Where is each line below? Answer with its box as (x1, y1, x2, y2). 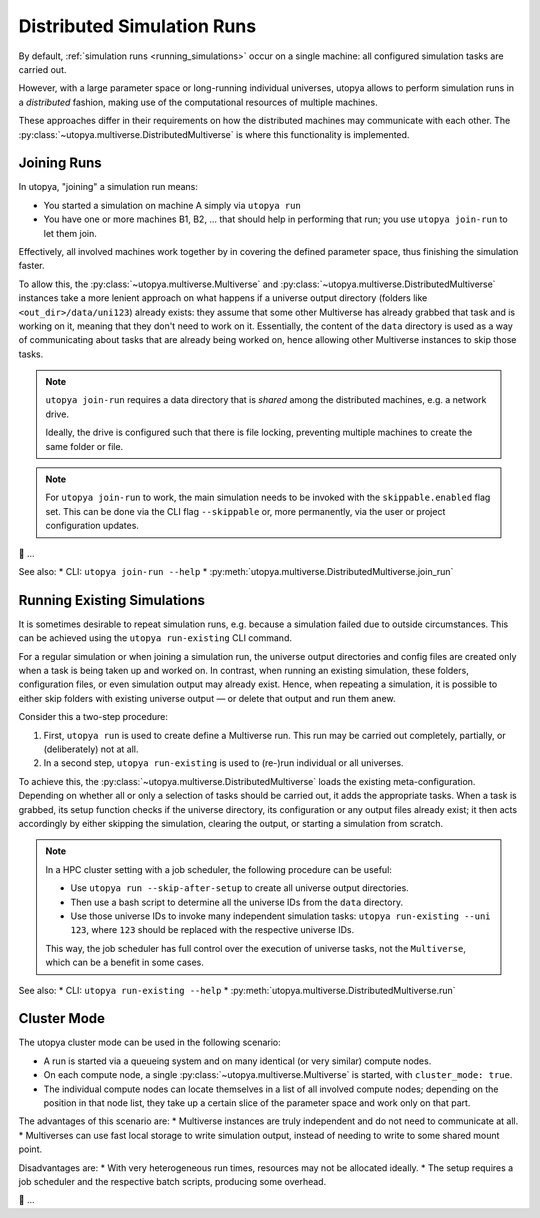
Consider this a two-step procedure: (18, 711, 169, 723)
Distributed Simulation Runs (18, 15, 257, 37)
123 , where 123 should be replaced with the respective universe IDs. (70, 924, 355, 936)
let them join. (43, 227, 97, 239)
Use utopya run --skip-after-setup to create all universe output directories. (70, 882, 409, 894)
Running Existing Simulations (18, 591, 205, 609)
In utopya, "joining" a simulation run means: (18, 181, 199, 193)
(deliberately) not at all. (43, 743, 139, 755)
